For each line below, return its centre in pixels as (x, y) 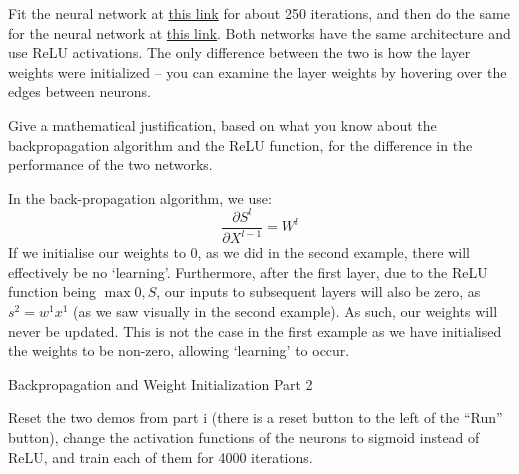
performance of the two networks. (110, 164)
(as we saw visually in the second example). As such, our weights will (285, 311)
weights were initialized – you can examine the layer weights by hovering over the (257, 71)
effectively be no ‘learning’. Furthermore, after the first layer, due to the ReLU (248, 271)
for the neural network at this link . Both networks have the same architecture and (259, 32)
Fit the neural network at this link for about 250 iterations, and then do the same (259, 13)
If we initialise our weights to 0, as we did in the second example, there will (239, 252)
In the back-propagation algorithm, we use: (140, 197)
